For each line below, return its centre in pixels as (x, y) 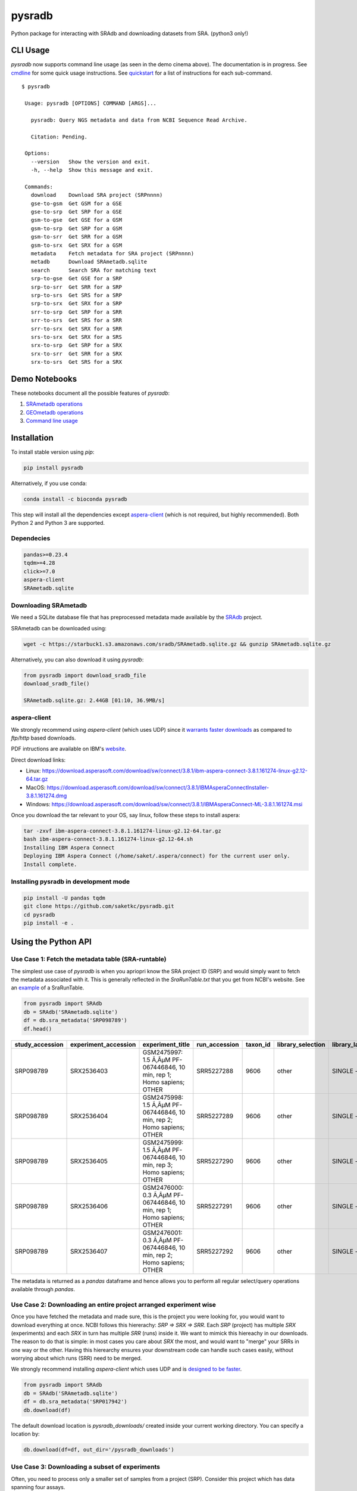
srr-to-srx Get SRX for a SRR (76, 329)
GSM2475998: (163, 1097)
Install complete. (50, 864)
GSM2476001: (162, 1233)
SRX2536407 (89, 1251)
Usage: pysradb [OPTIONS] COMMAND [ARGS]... (91, 103)
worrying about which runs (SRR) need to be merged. (76, 1358)
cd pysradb (39, 915)
